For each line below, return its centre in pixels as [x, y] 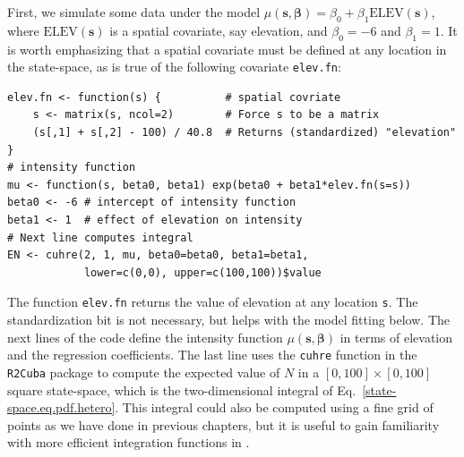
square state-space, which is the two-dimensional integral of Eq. [182, 389]
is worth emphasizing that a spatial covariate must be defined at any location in [227, 49]
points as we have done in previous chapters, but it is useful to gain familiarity [223, 424]
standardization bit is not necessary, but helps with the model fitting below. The [228, 320]
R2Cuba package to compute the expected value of [144, 372]
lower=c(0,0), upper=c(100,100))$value [202, 272]
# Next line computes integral [100, 237]
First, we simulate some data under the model [134, 12]
